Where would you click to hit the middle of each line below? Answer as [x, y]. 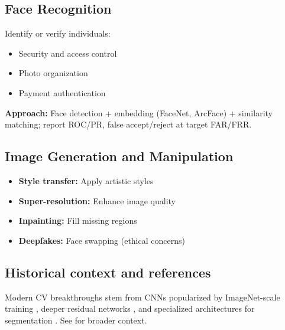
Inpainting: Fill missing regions [78, 220]
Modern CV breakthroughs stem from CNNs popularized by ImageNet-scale [142, 297]
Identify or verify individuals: [58, 33]
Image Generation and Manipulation [119, 156]
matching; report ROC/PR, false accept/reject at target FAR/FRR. [128, 124]
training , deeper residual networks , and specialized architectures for [130, 308]
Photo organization [53, 73]
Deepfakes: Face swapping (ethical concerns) [102, 240]
